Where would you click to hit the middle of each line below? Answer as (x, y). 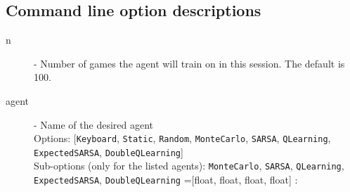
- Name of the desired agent (94, 124)
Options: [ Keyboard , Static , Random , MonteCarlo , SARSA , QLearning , (182, 138)
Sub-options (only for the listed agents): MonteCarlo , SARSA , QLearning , (189, 166)
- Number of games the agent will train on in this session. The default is (189, 63)
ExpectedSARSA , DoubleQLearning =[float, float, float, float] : (166, 180)
